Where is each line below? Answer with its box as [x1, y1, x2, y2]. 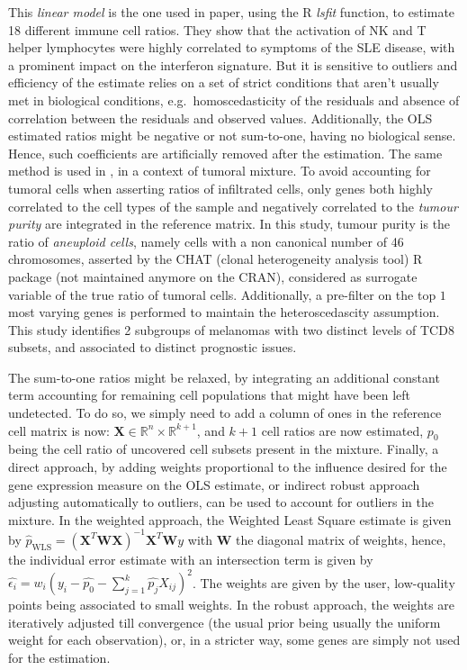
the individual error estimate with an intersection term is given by [8, 549, 373, 568]
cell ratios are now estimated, [261, 421, 424, 439]
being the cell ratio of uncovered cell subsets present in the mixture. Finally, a [8, 439, 439, 458]
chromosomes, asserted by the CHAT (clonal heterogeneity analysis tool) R [8, 249, 423, 268]
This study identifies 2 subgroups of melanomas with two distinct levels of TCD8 [8, 320, 454, 339]
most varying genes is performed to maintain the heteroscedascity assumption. [8, 303, 440, 321]
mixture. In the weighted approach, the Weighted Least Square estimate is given [8, 510, 452, 529]
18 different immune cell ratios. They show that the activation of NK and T [8, 20, 427, 39]
